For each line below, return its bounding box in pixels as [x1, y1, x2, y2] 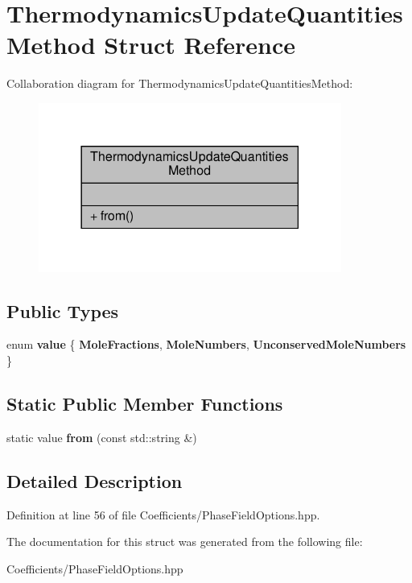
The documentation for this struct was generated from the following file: [6, 533, 363, 550]
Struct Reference [104, 28, 295, 61]
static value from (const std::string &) [6, 428, 197, 445]
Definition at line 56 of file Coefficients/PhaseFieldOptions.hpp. [6, 506, 320, 523]
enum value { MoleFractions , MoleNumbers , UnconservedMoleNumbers [6, 336, 406, 353]
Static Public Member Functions [6, 391, 283, 416]
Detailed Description [6, 468, 183, 493]
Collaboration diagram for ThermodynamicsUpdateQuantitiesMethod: [6, 75, 353, 92]
